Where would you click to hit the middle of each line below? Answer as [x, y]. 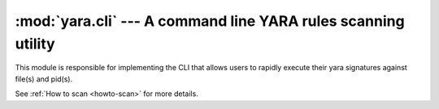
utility [35, 44]
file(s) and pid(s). [44, 79]
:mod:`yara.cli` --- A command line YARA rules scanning [210, 21]
